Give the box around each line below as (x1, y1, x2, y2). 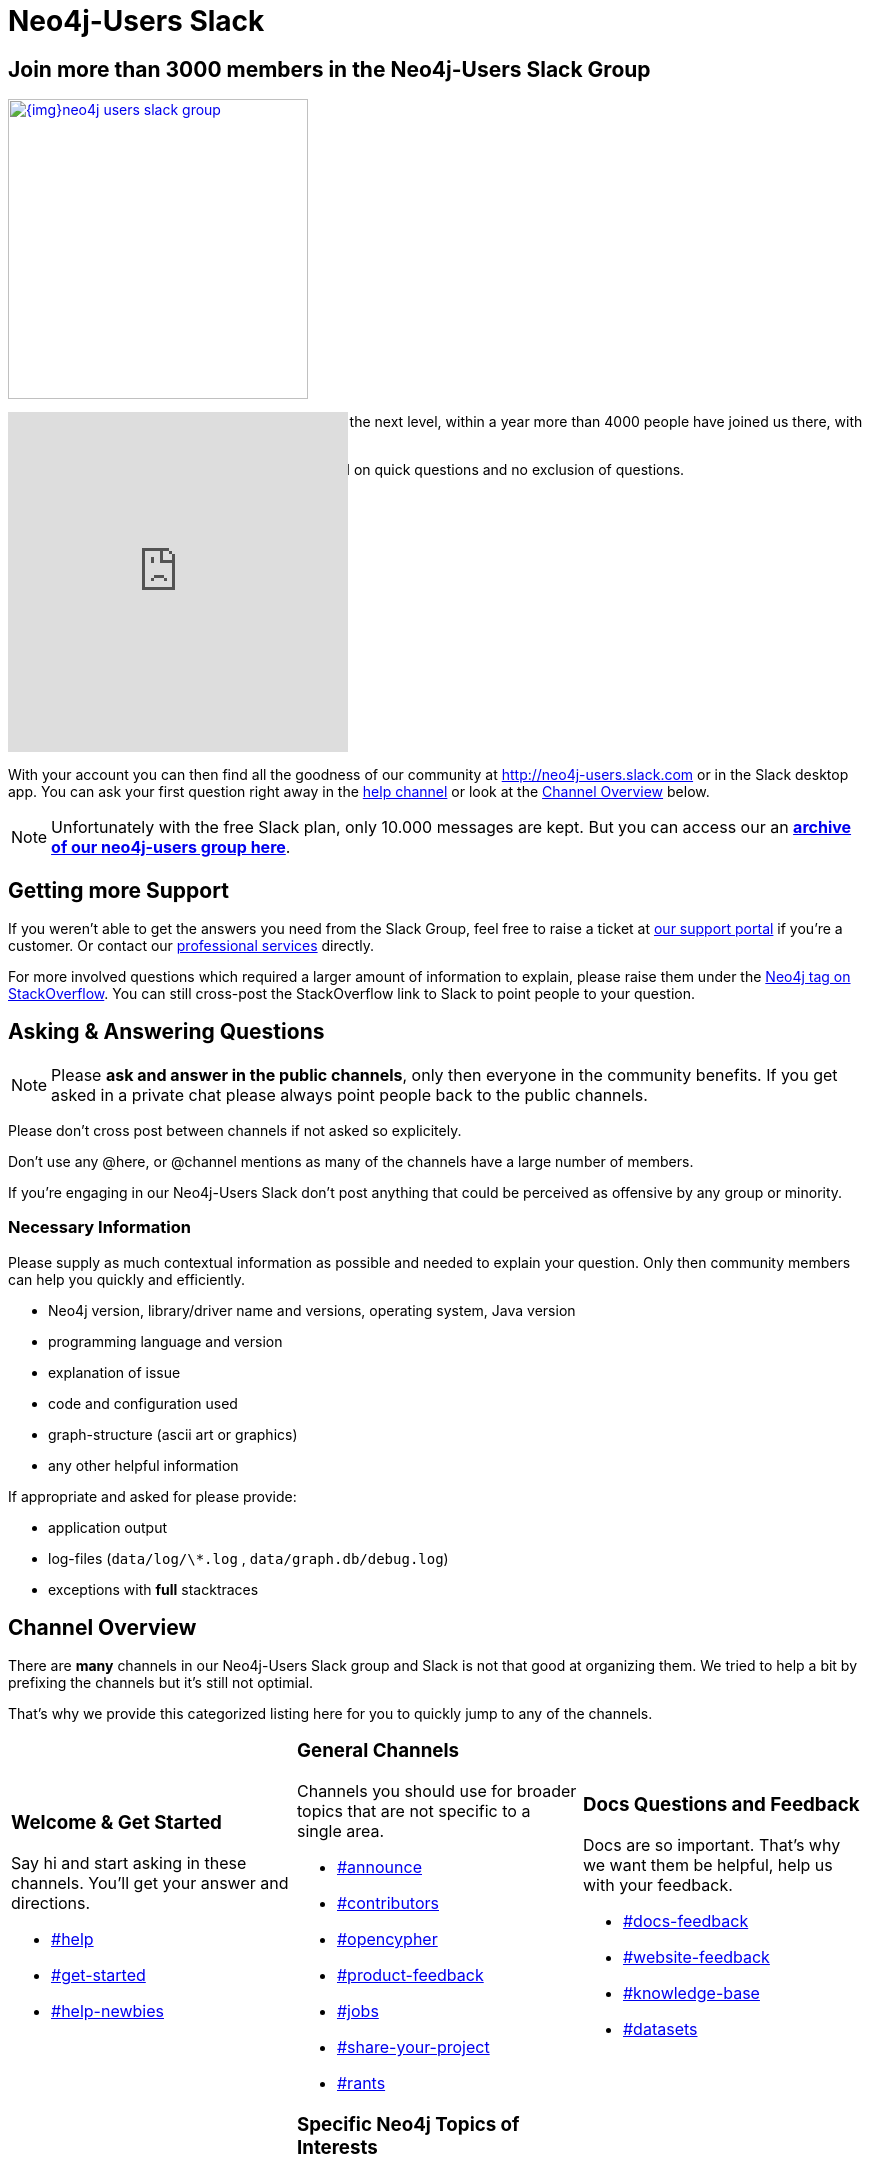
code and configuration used (48, 1394, 238, 1412)
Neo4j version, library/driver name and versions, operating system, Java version (48, 1301, 576, 1319)
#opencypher (336, 1929, 438, 1950)
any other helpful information (48, 1456, 239, 1474)
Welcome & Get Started (11, 1811, 222, 1835)
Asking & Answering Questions (8, 1019, 325, 1045)
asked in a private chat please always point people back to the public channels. (51, 1084, 648, 1105)
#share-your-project (336, 2037, 490, 2058)
